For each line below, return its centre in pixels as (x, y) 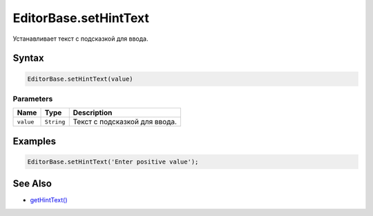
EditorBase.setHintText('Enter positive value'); (113, 161)
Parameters (33, 99)
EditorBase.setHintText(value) (80, 79)
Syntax (28, 58)
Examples (35, 141)
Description (93, 112)
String (55, 122)
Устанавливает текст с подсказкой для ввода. (80, 39)
